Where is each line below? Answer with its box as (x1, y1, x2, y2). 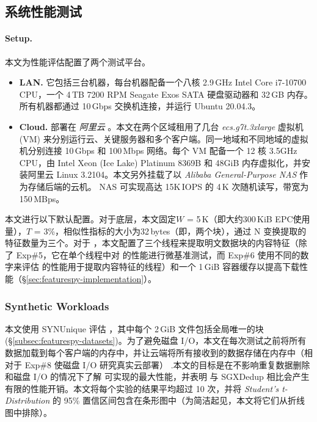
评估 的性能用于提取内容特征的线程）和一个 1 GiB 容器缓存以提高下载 (21, 260, 300, 273)
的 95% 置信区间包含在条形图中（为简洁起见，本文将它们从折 (53, 394, 297, 407)
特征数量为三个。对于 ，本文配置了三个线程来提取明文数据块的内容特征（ (5, 236, 299, 249)
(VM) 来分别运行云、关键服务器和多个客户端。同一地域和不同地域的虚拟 (19, 132, 308, 145)
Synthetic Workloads (5, 298, 109, 313)
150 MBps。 (19, 192, 65, 205)
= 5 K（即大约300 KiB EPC (186, 213, 293, 225)
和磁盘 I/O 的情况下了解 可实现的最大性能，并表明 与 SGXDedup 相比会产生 (5, 370, 310, 383)
